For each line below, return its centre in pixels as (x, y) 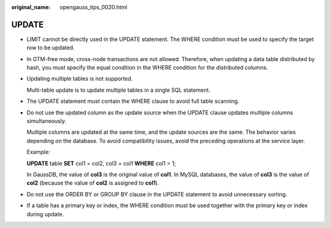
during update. (45, 214)
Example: (38, 152)
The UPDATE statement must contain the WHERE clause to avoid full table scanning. (133, 101)
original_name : (31, 7)
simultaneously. (47, 121)
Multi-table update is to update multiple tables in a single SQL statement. (119, 90)
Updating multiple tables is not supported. (80, 79)
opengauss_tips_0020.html (94, 7)
